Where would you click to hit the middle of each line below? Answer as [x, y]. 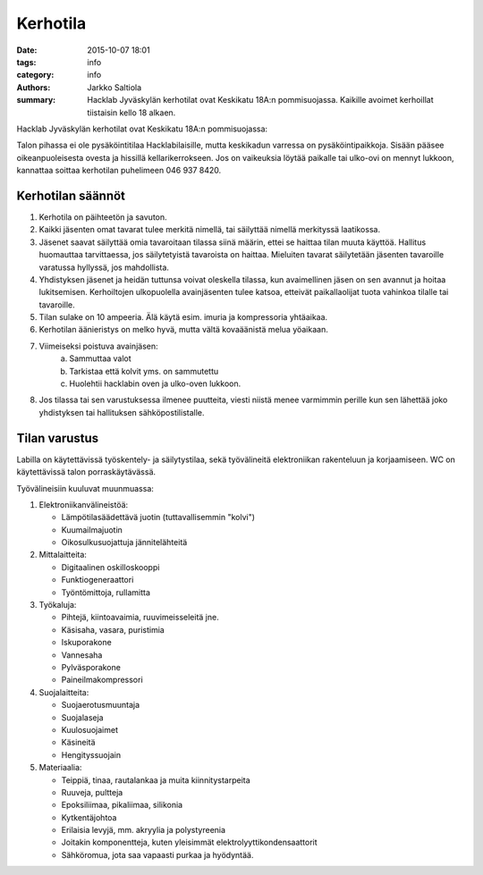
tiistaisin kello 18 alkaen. [131, 113]
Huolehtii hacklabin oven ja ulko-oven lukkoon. [155, 383]
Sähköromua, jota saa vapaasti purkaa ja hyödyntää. [157, 854]
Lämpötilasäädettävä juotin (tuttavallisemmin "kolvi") [158, 517]
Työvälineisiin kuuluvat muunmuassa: [85, 488]
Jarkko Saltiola [114, 87]
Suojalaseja [82, 717]
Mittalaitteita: [63, 555]
